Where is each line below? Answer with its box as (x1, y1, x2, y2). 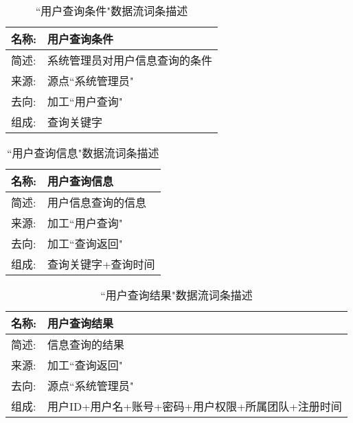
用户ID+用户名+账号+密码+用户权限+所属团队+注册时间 (47, 398, 342, 414)
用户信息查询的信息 (47, 194, 147, 210)
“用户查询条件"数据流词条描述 (35, 3, 188, 19)
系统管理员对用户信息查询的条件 (47, 52, 213, 68)
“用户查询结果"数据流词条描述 (100, 287, 253, 303)
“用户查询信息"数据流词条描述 (7, 145, 159, 161)
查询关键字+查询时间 (47, 256, 155, 272)
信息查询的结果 (47, 336, 125, 352)
